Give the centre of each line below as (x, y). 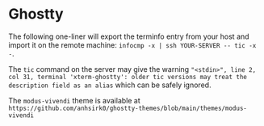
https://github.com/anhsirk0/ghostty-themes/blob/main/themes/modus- (128, 108)
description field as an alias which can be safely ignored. (110, 85)
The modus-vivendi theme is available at (75, 100)
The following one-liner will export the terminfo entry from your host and (129, 36)
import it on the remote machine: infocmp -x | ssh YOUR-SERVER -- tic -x (132, 44)
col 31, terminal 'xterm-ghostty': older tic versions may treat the (128, 77)
